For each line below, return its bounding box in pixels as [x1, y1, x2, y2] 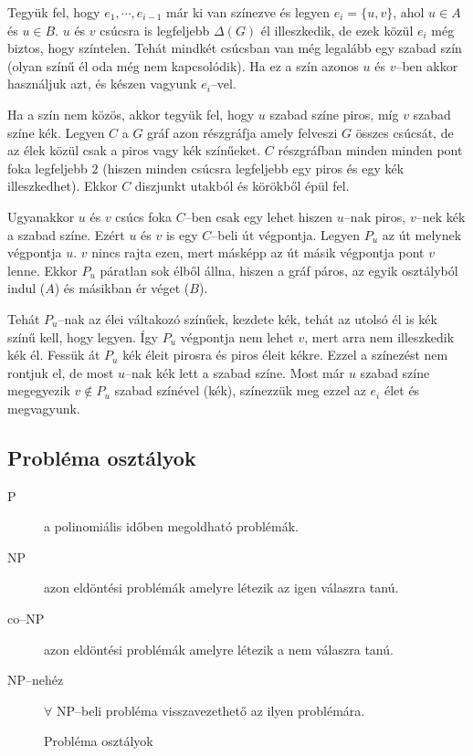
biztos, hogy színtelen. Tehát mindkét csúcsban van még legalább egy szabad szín [7, 38, 462, 58]
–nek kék [415, 206, 466, 226]
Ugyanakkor [7, 206, 75, 226]
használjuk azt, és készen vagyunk [7, 74, 197, 93]
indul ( [7, 278, 46, 298]
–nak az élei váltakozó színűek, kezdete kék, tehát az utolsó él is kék [58, 309, 437, 328]
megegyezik [7, 381, 70, 400]
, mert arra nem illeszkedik [304, 327, 455, 346]
